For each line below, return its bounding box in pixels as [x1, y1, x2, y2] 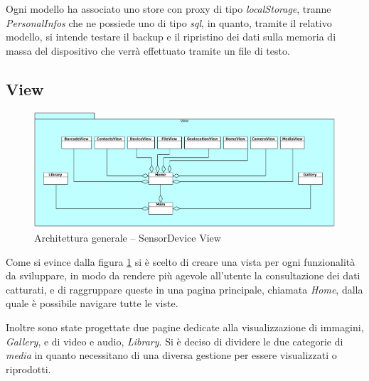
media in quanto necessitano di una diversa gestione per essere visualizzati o [6, 348, 337, 363]
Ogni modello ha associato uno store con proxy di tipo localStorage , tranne [6, 1, 331, 16]
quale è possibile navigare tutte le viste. [6, 296, 178, 311]
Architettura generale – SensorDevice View [34, 230, 221, 245]
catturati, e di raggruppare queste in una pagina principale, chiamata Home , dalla [6, 281, 363, 296]
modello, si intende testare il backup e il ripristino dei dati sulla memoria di [6, 29, 336, 44]
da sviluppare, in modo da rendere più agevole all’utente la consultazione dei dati [6, 268, 360, 283]
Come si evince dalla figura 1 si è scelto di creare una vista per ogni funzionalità [6, 254, 355, 269]
